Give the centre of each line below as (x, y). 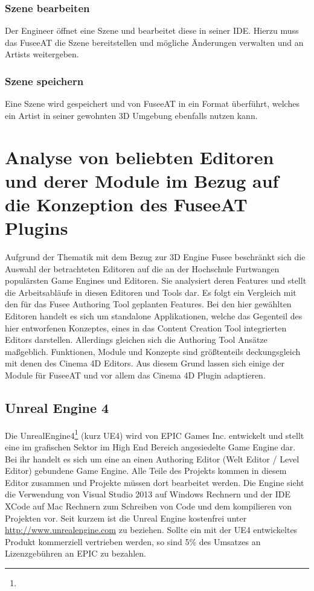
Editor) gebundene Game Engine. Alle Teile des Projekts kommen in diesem (146, 471)
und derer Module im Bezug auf (142, 180)
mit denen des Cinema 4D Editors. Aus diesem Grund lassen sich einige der (145, 363)
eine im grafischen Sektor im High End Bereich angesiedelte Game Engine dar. (150, 447)
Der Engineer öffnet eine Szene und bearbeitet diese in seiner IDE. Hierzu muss (152, 30)
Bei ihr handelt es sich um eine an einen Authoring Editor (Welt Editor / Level (152, 458)
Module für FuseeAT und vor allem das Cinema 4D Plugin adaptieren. (135, 375)
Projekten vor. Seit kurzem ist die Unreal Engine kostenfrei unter (126, 518)
